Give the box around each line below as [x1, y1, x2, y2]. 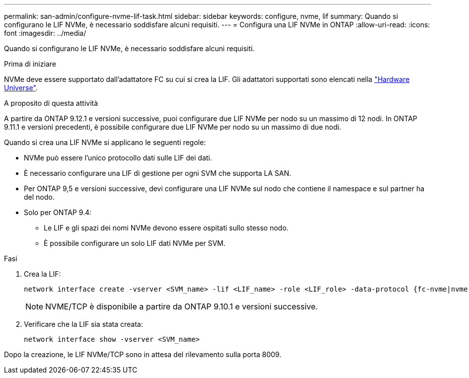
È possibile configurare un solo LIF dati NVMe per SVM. [44, 239, 226, 247]
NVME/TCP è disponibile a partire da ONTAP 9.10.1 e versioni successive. [45, 302, 318, 311]
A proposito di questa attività [4, 99, 98, 107]
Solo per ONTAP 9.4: [24, 208, 92, 217]
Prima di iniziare [4, 60, 56, 68]
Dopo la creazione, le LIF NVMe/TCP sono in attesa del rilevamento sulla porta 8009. [4, 350, 282, 359]
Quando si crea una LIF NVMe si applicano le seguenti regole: [4, 138, 206, 147]
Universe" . [4, 83, 38, 92]
